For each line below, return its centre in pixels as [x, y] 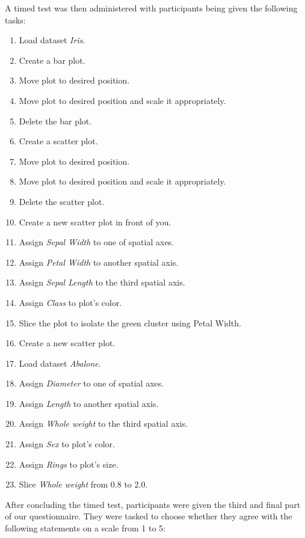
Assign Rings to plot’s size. [69, 464]
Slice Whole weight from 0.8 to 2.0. [83, 484]
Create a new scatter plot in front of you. [95, 222]
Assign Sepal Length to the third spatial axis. [102, 282]
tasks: [15, 20]
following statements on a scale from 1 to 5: [85, 528]
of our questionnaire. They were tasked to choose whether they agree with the [149, 516]
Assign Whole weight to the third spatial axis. [103, 423]
